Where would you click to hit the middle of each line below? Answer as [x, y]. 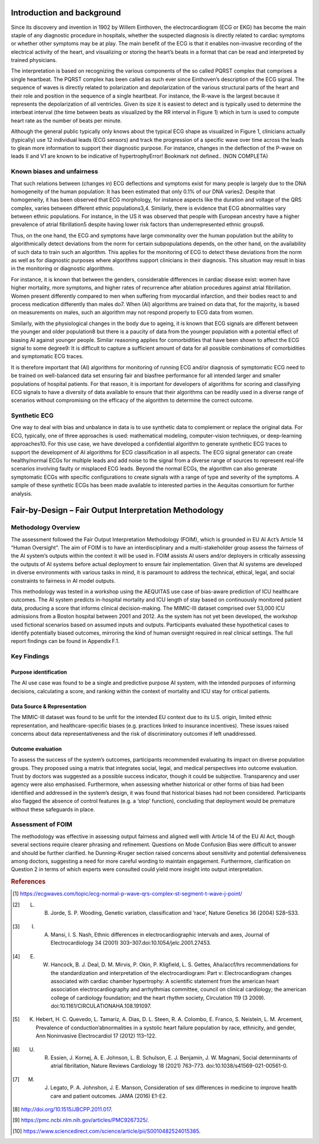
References [28, 882]
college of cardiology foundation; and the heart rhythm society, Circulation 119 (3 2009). [158, 997]
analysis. [22, 493]
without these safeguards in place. [53, 809]
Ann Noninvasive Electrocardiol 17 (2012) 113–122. [96, 1036]
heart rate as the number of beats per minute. [66, 121]
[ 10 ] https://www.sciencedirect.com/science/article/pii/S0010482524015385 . [107, 1131]
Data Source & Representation [49, 706]
